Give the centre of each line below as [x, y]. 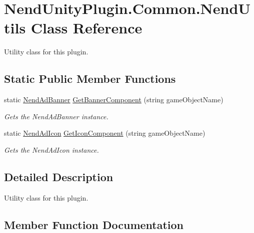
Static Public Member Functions [90, 79]
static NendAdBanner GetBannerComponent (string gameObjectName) [114, 100]
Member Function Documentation [94, 224]
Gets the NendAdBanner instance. [56, 116]
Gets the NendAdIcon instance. [51, 149]
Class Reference [86, 28]
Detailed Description [59, 176]
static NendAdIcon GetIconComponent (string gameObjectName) [105, 133]
